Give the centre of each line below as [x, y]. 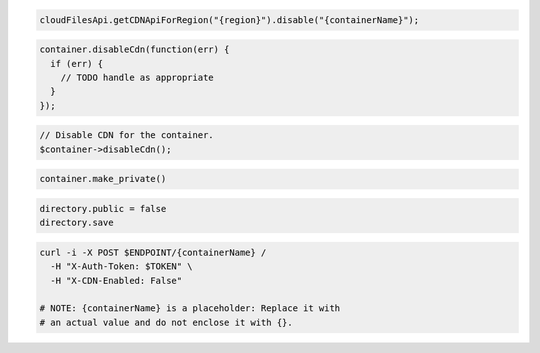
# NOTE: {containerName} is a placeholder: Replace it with [190, 308]
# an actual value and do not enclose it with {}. [166, 322]
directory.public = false [103, 208]
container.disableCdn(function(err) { [134, 49]
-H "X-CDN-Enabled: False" [116, 280]
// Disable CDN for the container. [126, 135]
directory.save [76, 223]
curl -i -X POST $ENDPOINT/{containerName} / [153, 252]
